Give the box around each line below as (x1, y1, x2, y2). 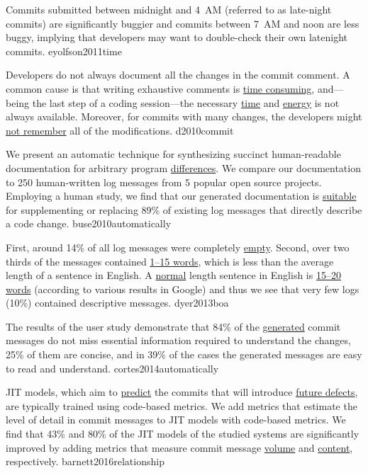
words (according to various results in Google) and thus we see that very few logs (6, 281, 359, 296)
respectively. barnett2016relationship (6, 454, 165, 469)
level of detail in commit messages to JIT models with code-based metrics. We (6, 412, 346, 427)
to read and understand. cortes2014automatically (6, 360, 219, 375)
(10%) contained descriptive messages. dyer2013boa (6, 295, 229, 310)
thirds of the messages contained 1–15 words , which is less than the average (6, 253, 334, 268)
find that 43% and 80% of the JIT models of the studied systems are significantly (6, 426, 359, 441)
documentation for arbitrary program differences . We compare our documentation (6, 160, 361, 175)
